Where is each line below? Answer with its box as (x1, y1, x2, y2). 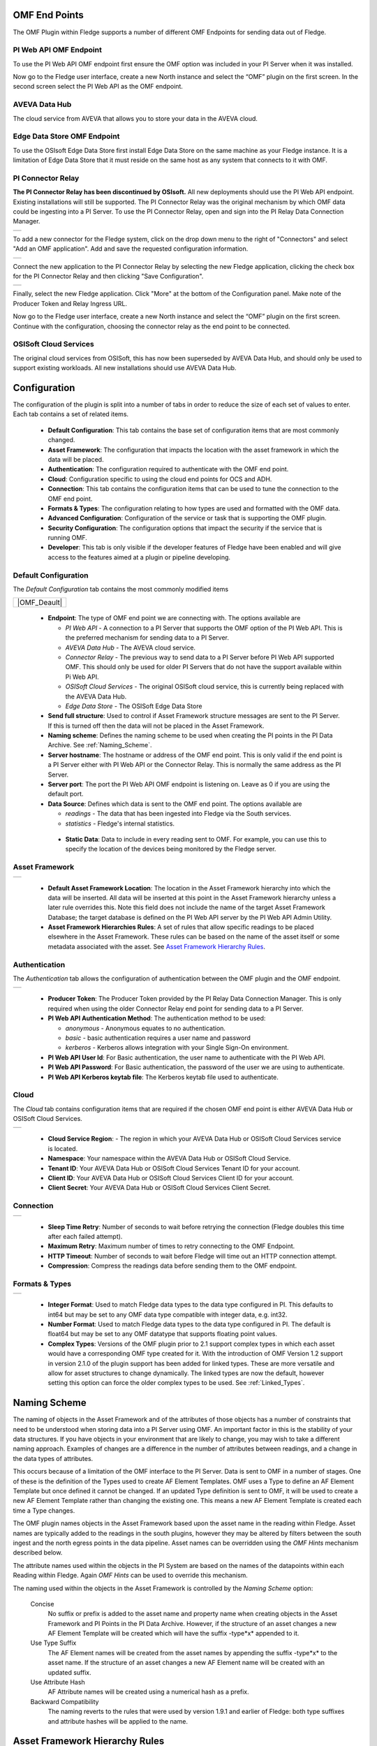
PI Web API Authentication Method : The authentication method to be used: (47, 1014, 266, 1022)
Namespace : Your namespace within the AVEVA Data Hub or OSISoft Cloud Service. (47, 1154, 291, 1163)
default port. (47, 790, 84, 798)
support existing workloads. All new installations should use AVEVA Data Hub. (13, 364, 237, 372)
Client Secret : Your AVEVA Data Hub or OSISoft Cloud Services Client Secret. (47, 1184, 271, 1192)
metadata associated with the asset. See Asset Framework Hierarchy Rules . (47, 942, 265, 951)
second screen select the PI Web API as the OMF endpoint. (13, 82, 183, 91)
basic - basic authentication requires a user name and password (65, 1034, 251, 1042)
